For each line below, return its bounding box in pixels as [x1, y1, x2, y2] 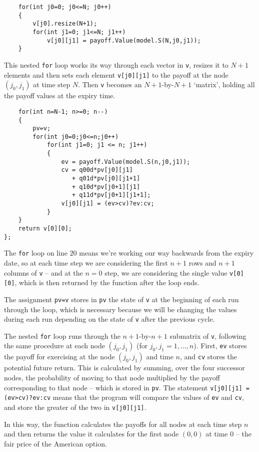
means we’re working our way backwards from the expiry [79, 248, 254, 258]
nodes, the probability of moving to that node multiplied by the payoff [4, 372, 220, 383]
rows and [188, 258, 216, 268]
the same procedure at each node [4, 340, 105, 351]
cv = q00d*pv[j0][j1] [61, 166, 133, 174]
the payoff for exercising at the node [4, 351, 115, 362]
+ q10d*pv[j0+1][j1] [72, 183, 140, 190]
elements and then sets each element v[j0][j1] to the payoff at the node [4, 69, 228, 80]
